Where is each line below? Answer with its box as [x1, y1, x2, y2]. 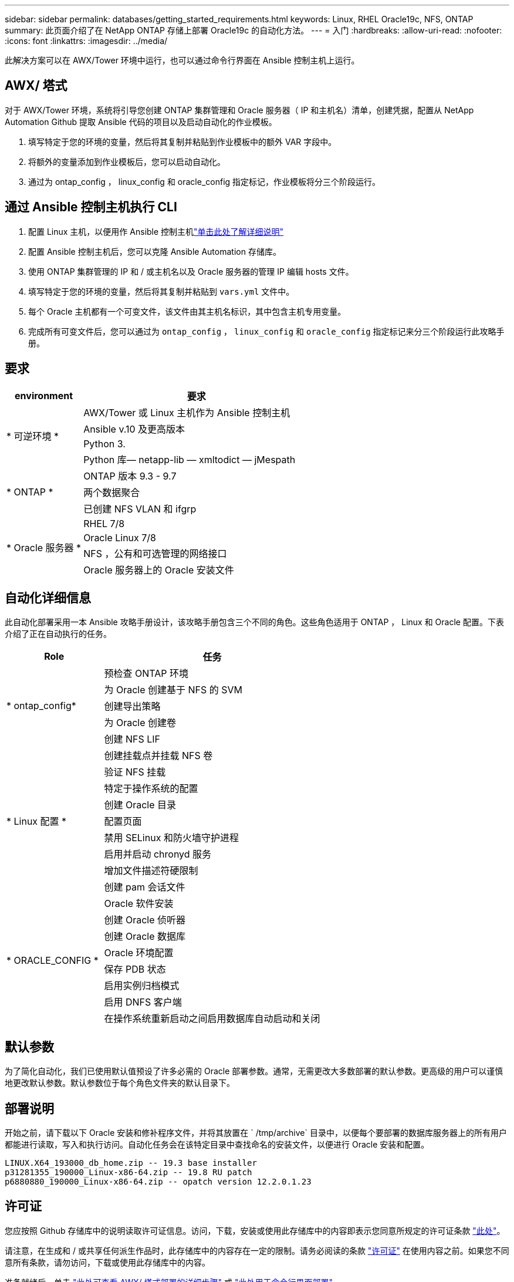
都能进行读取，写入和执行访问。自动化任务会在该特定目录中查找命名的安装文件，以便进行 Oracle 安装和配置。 [5, 1139, 430, 1150]
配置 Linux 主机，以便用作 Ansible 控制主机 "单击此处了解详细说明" [28, 226, 284, 237]
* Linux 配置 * [6, 815, 67, 828]
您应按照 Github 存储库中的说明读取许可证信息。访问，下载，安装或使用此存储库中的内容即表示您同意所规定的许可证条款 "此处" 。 [5, 1225, 505, 1236]
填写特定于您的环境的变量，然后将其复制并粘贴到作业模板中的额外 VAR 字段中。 [28, 136, 337, 147]
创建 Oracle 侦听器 [104, 914, 186, 926]
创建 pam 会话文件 [104, 881, 185, 893]
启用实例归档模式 [104, 980, 180, 992]
